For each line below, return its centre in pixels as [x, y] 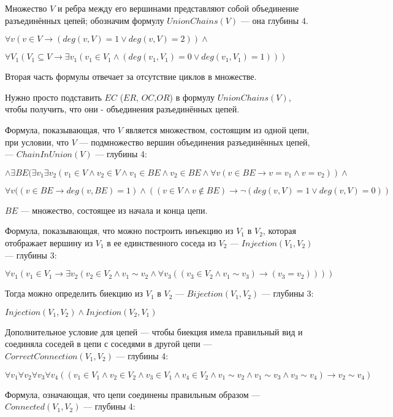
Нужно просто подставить [53, 97]
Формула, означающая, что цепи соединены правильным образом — [133, 394]
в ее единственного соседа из [161, 242]
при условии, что [37, 142]
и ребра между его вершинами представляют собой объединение [178, 8]
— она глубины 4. [274, 20]
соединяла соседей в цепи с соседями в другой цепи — [109, 344]
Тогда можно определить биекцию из [74, 293]
